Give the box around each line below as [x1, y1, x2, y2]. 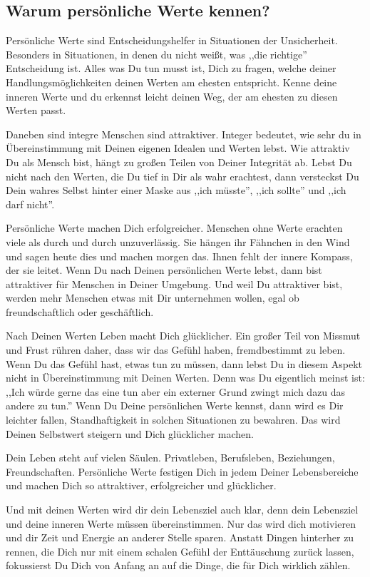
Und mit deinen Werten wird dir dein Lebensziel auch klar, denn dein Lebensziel [6, 502, 359, 517]
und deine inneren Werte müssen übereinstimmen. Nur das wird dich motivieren [6, 516, 356, 531]
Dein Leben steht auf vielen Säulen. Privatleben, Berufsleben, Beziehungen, [6, 450, 335, 465]
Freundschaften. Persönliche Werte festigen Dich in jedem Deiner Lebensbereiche [6, 464, 359, 479]
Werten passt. [6, 103, 66, 118]
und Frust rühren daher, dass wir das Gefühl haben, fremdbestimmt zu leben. [6, 342, 346, 357]
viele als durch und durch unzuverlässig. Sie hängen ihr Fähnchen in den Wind [6, 234, 350, 249]
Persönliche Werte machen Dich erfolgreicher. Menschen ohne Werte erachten [6, 220, 343, 235]
